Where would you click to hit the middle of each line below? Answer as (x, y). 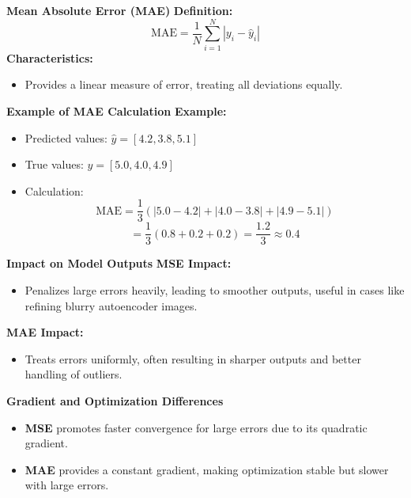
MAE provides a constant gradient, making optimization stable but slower (207, 469)
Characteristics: (50, 57)
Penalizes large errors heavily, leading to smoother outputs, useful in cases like (215, 290)
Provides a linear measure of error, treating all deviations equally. (184, 84)
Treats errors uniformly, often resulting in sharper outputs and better (193, 358)
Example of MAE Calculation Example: (117, 110)
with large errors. (67, 485)
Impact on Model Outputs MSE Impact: (119, 263)
